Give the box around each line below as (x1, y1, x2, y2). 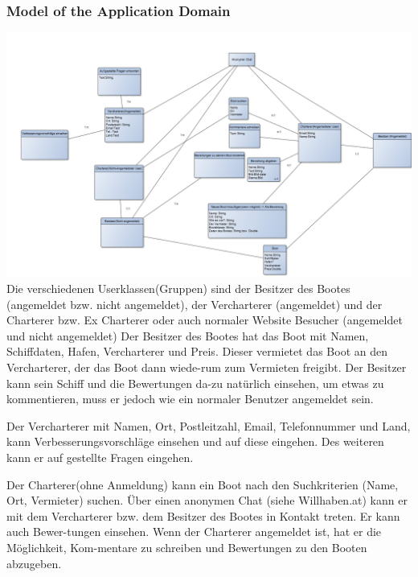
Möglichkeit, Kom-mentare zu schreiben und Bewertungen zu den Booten (6, 538, 367, 555)
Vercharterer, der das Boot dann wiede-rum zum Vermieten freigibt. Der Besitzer (6, 358, 407, 375)
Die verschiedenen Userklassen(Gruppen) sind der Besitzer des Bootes (6, 280, 350, 296)
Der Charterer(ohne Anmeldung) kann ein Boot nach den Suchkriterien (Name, (6, 476, 399, 493)
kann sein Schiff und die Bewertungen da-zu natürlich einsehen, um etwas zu (6, 374, 384, 391)
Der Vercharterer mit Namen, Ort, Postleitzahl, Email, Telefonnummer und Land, (6, 417, 411, 434)
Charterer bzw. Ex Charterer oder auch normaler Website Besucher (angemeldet (6, 311, 403, 328)
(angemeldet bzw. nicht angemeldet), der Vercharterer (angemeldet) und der (6, 295, 383, 312)
